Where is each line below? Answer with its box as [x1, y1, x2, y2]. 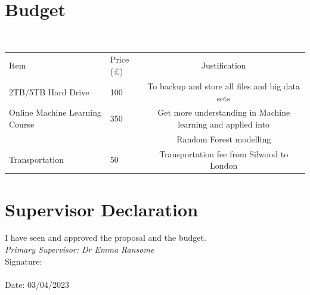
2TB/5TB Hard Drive [9, 85, 89, 98]
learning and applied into [178, 117, 270, 130]
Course [9, 117, 35, 130]
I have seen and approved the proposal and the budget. [5, 231, 206, 244]
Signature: [5, 254, 42, 267]
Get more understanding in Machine [157, 106, 290, 119]
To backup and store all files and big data [147, 79, 300, 92]
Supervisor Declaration [5, 197, 199, 221]
